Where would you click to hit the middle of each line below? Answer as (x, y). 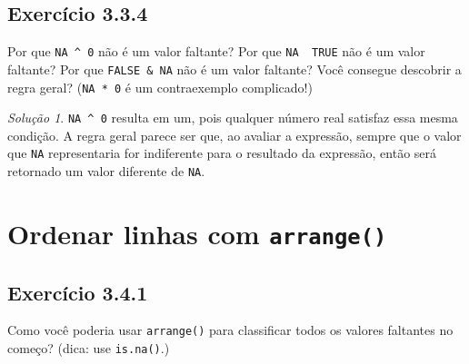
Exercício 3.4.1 (78, 292)
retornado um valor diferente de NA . (106, 171)
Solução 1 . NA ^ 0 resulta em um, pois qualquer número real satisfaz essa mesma (233, 118)
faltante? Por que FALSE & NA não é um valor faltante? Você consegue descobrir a (234, 69)
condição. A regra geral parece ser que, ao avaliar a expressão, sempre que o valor (234, 135)
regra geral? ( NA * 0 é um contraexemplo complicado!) (160, 87)
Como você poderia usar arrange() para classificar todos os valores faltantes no (230, 330)
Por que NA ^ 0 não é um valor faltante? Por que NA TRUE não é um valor (216, 51)
